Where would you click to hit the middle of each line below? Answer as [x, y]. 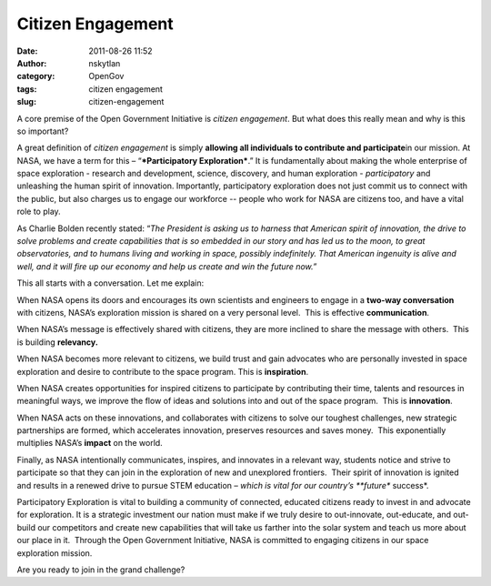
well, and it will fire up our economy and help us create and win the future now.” [167, 266]
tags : [27, 89]
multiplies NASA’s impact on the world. [90, 443]
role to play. [39, 212]
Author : [32, 63]
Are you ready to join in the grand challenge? [101, 570]
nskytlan [105, 63]
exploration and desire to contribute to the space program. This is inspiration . [163, 371]
